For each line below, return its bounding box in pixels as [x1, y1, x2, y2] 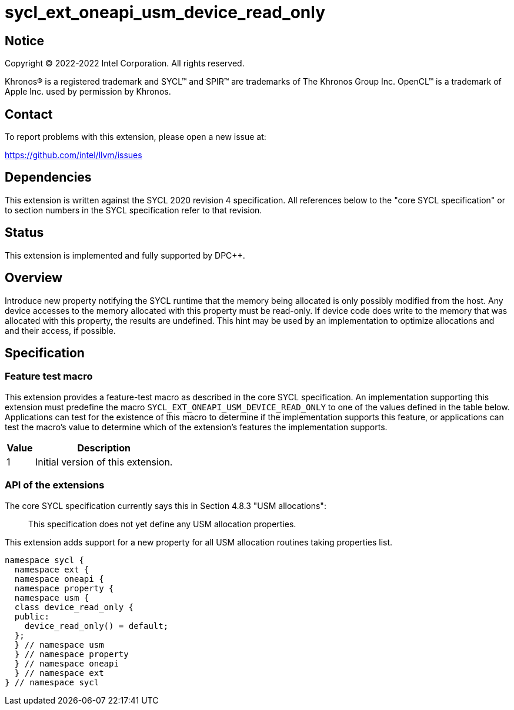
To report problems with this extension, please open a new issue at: [5, 132, 266, 142]
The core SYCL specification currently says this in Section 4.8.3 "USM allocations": [5, 500, 326, 511]
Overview [5, 270, 63, 286]
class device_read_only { [14, 602, 134, 612]
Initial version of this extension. [35, 456, 173, 468]
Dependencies [5, 170, 92, 185]
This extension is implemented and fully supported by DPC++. [5, 250, 245, 260]
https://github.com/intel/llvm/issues [5, 150, 142, 160]
